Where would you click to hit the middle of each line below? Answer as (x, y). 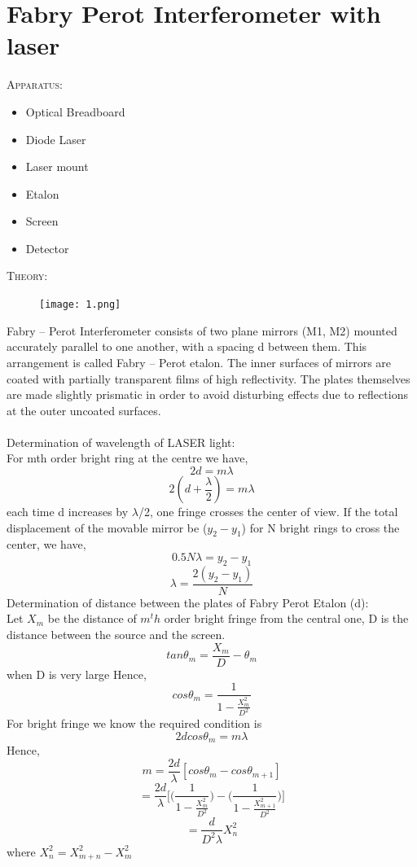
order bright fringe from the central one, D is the (286, 618)
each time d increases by (68, 512)
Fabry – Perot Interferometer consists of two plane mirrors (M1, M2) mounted (202, 330)
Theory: (27, 276)
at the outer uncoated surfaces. (84, 410)
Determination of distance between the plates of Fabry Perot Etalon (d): (188, 602)
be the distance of (92, 618)
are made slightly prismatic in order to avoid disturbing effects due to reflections (207, 394)
